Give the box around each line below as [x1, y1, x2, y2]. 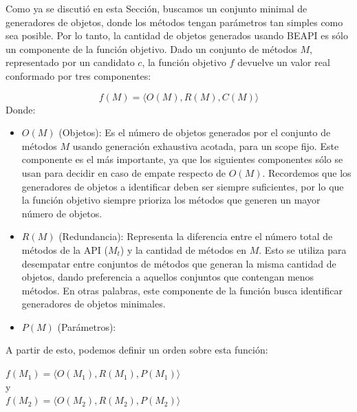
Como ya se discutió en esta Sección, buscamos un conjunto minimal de [6, 1, 307, 15]
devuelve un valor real [237, 55, 330, 69]
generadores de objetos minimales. [21, 296, 166, 311]
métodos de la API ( [21, 242, 108, 257]
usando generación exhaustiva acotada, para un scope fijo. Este [72, 138, 339, 153]
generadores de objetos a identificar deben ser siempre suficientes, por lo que [21, 179, 344, 193]
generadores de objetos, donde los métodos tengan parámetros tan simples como [6, 14, 343, 29]
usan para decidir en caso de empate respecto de [21, 165, 226, 180]
